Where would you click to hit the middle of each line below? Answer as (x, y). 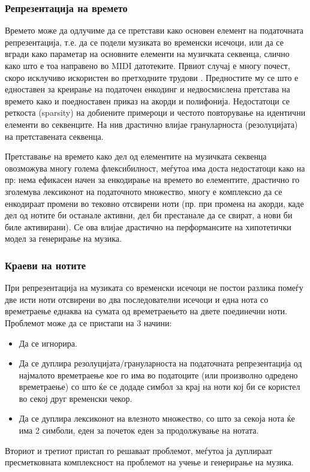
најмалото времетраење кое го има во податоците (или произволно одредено (158, 375)
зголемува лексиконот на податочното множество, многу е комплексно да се (144, 191)
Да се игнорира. (48, 343)
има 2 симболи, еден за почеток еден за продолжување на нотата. (139, 430)
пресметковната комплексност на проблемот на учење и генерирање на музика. (149, 462)
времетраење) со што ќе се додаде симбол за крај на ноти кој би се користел (159, 387)
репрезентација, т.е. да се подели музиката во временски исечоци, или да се (144, 42)
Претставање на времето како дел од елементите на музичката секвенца (136, 156)
